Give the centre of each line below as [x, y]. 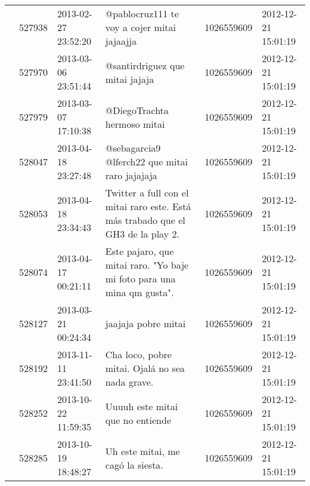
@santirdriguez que [145, 65]
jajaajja [121, 41]
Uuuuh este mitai [142, 406]
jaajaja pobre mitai [145, 323]
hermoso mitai [135, 124]
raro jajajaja [131, 175]
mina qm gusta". [139, 292]
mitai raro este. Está [148, 206]
